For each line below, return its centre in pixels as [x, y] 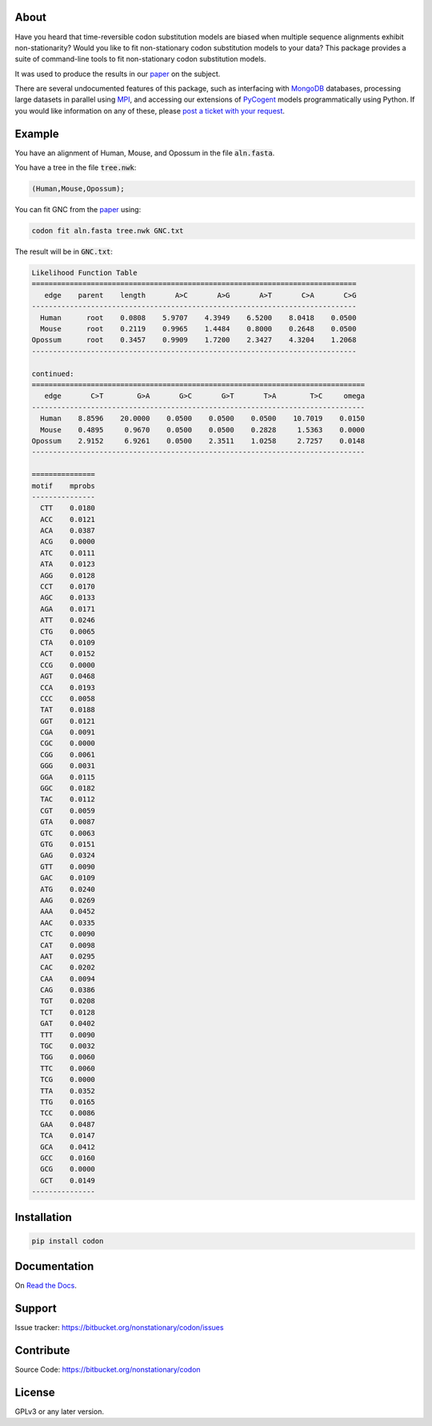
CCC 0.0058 [68, 698]
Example [37, 133]
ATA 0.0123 [68, 564]
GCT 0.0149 [68, 1180]
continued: [53, 374]
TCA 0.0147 [68, 1136]
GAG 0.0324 [68, 856]
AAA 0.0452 [68, 912]
